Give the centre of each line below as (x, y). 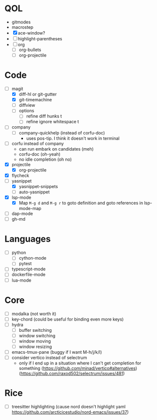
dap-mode (22, 214)
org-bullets (30, 50)
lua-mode (21, 280)
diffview (27, 105)
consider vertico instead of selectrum (49, 358)
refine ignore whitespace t (52, 122)
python (19, 253)
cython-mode (33, 258)
